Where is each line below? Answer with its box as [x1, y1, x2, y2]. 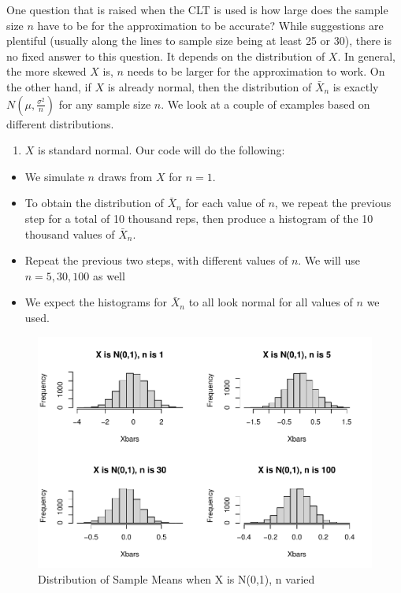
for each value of [185, 195, 265, 211]
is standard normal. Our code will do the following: [38, 142, 285, 158]
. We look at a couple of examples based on [161, 95, 370, 112]
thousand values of [24, 225, 115, 242]
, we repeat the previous [274, 195, 392, 211]
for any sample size [58, 95, 151, 112]
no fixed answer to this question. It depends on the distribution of [6, 47, 325, 64]
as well [92, 267, 125, 284]
